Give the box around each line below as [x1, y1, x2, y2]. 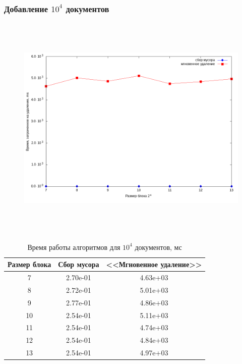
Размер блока [8, 259, 51, 270]
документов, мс [135, 241, 182, 252]
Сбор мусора [58, 259, 99, 270]
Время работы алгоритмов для [27, 241, 120, 252]
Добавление [4, 2, 48, 15]
